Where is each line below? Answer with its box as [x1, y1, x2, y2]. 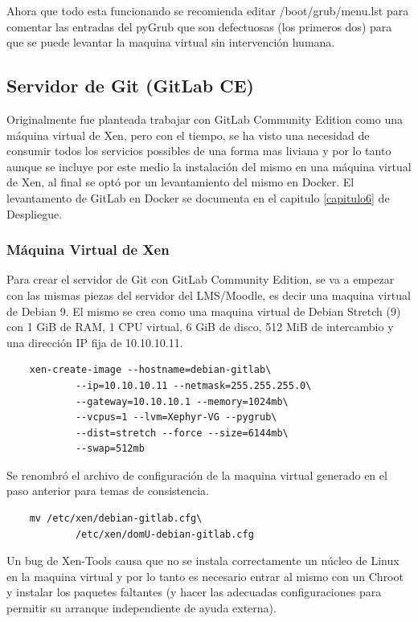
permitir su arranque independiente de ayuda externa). [6, 599, 277, 616]
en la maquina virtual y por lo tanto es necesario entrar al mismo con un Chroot [6, 567, 404, 584]
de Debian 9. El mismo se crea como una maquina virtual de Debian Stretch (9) [6, 302, 401, 319]
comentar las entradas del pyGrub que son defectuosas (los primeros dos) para [6, 18, 392, 35]
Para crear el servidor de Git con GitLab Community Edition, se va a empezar [6, 271, 395, 288]
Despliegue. [6, 205, 63, 222]
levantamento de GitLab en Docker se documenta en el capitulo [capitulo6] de [6, 189, 390, 206]
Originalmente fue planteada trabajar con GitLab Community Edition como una [6, 110, 403, 127]
